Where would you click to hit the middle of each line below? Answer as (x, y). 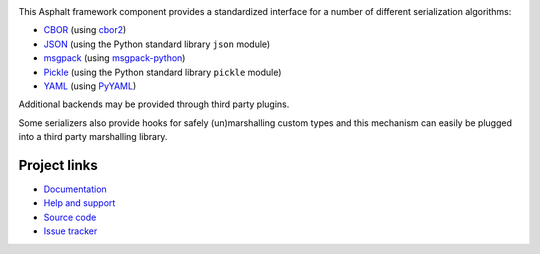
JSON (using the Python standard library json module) (157, 44)
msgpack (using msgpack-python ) (114, 58)
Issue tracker (70, 231)
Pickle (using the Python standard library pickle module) (162, 72)
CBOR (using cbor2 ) (85, 30)
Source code (70, 217)
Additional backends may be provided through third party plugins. (154, 104)
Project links (58, 165)
